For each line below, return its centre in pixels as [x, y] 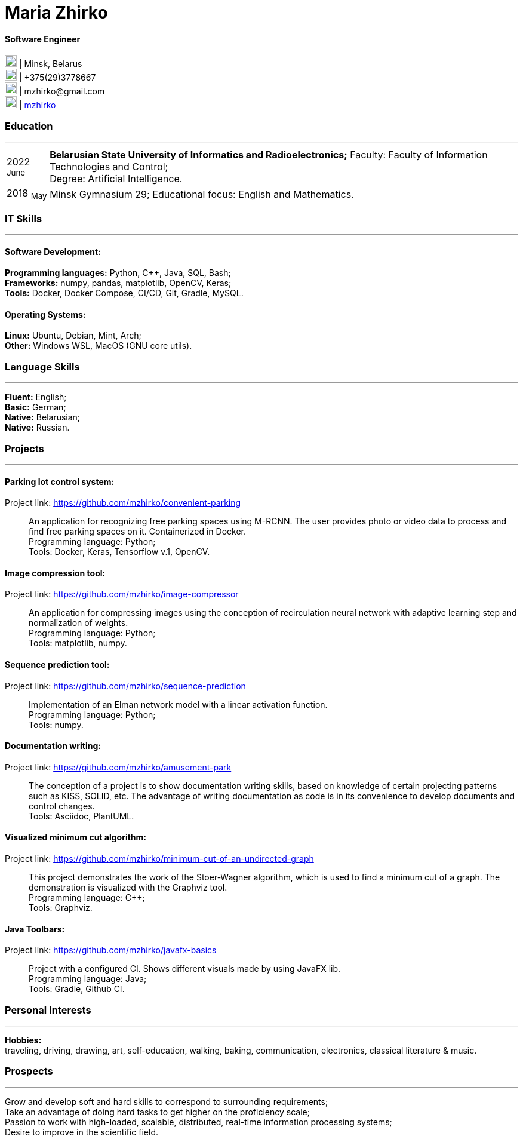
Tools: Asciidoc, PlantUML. [81, 816]
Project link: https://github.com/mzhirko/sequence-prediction [125, 686]
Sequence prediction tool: [57, 665]
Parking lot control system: [60, 481]
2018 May [27, 194]
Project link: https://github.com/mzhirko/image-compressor [122, 594]
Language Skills [42, 366]
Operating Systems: [45, 314]
